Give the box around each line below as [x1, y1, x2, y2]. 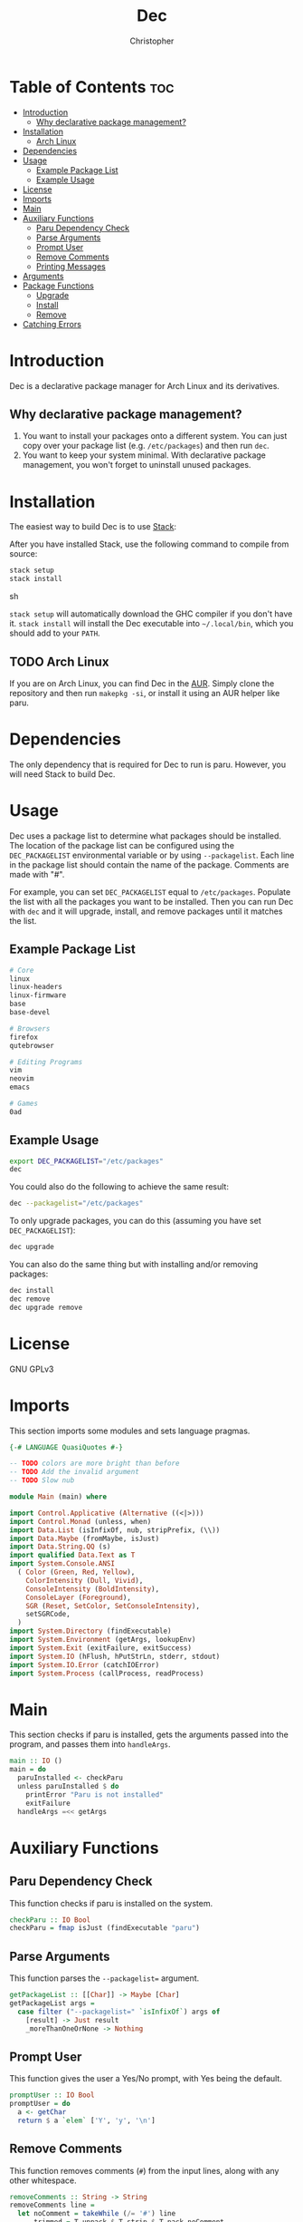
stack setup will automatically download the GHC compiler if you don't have [9, 608, 293, 619]
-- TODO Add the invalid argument [9, 1468, 140, 1477]
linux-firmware [9, 991, 67, 1000]
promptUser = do [9, 2100, 71, 2109]
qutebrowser [9, 1041, 54, 1050]
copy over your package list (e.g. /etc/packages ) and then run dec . [22, 441, 270, 451]
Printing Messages [35, 260, 106, 272]
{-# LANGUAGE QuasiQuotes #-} [9, 1442, 124, 1451]
